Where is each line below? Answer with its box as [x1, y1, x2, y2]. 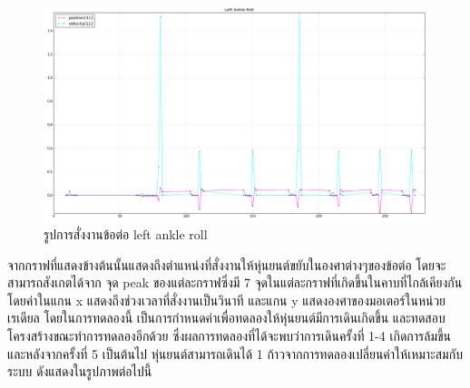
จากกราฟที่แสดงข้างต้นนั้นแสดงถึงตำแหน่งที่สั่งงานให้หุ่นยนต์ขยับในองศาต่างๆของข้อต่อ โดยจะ [7, 255, 446, 274]
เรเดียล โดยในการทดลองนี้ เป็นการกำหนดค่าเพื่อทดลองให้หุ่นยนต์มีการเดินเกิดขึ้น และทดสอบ [7, 308, 446, 327]
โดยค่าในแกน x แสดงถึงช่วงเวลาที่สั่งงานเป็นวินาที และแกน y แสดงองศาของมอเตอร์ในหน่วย [7, 290, 446, 309]
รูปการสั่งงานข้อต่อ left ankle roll [44, 225, 208, 244]
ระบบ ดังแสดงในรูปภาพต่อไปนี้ [7, 362, 152, 381]
